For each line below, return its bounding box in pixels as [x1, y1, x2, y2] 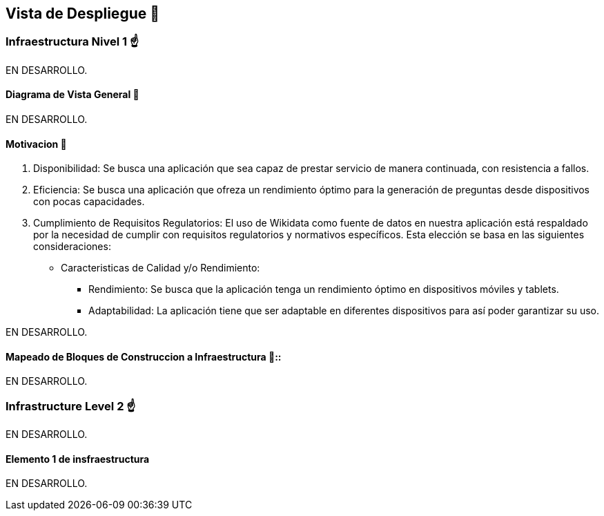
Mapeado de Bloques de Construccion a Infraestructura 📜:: [6, 350, 282, 363]
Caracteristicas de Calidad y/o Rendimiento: [61, 262, 260, 274]
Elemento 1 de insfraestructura [6, 452, 150, 465]
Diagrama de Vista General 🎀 [6, 88, 139, 101]
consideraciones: [33, 240, 111, 253]
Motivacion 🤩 [6, 137, 67, 150]
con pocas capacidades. [33, 195, 145, 208]
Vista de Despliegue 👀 [6, 5, 159, 22]
